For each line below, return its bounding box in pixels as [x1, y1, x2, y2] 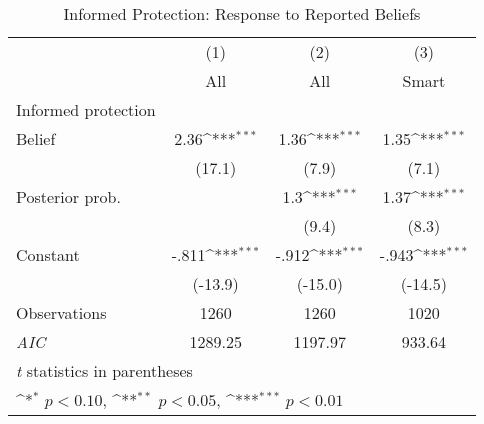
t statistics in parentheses [16, 359, 193, 382]
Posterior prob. [16, 185, 121, 208]
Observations [16, 301, 107, 324]
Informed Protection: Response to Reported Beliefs [63, 2, 421, 25]
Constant [16, 243, 80, 266]
